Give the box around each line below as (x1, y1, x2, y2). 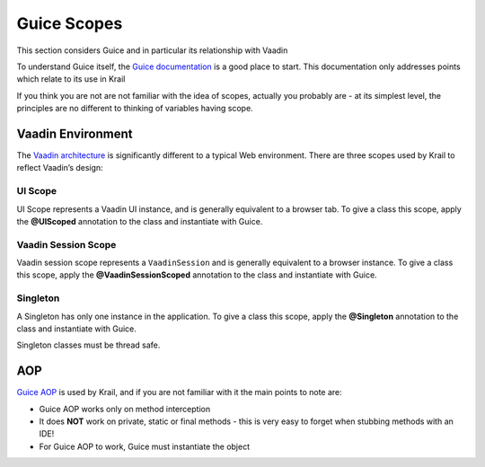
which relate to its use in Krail (16, 74, 126, 84)
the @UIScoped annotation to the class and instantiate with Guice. (16, 216, 263, 226)
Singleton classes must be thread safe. (16, 339, 161, 350)
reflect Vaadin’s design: (16, 163, 103, 173)
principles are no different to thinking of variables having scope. (16, 103, 253, 114)
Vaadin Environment (16, 126, 133, 141)
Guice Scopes (16, 13, 123, 33)
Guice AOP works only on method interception (39, 403, 211, 414)
